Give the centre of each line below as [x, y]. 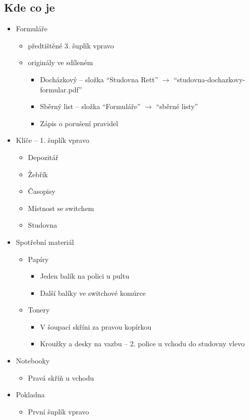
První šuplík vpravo [58, 411]
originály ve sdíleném [60, 62]
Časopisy [42, 191]
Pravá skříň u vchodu [61, 377]
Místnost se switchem [61, 208]
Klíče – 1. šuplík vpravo [52, 140]
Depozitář [43, 157]
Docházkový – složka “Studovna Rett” [99, 79]
